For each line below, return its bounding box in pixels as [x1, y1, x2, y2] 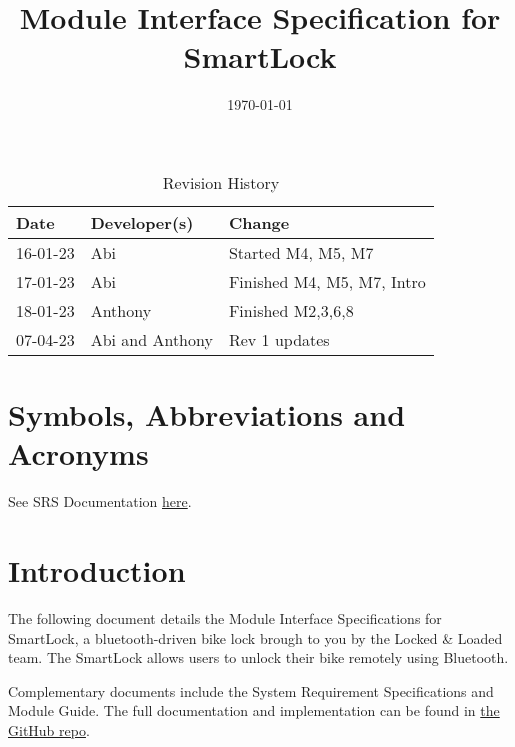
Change [228, 210, 290, 234]
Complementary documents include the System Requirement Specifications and [8, 680, 494, 701]
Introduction [8, 550, 186, 590]
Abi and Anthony [90, 327, 213, 351]
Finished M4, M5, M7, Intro [228, 269, 426, 293]
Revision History [162, 170, 280, 194]
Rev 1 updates [228, 327, 330, 351]
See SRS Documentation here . [8, 491, 192, 512]
